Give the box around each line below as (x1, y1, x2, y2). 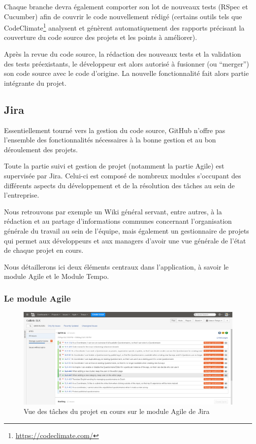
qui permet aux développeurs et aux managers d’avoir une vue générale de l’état (4, 235, 246, 245)
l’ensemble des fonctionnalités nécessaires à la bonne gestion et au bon (4, 135, 216, 145)
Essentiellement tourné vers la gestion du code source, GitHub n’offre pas (4, 125, 225, 135)
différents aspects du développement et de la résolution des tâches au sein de (4, 180, 235, 190)
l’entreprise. (4, 190, 39, 200)
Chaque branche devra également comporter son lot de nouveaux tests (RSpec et (4, 1, 248, 11)
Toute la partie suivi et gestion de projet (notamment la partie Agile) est (4, 161, 224, 171)
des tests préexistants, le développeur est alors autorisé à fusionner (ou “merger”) (4, 58, 249, 68)
